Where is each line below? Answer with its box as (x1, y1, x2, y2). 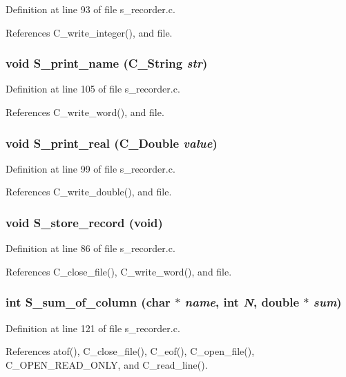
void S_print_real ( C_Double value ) (6, 134, 218, 151)
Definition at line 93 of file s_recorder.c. (6, 2, 175, 16)
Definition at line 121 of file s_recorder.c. (6, 320, 180, 335)
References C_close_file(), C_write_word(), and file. (6, 264, 232, 278)
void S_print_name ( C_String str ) (6, 55, 208, 72)
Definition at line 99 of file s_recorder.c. (6, 161, 175, 175)
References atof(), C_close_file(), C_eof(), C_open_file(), (6, 344, 255, 358)
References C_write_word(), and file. (6, 105, 164, 119)
